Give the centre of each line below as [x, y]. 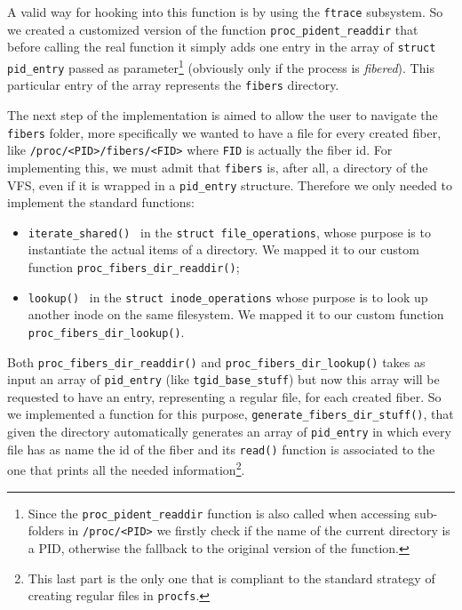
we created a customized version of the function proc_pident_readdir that [213, 29]
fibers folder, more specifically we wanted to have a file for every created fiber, [224, 132]
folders [46, 530]
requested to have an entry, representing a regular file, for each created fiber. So [224, 396]
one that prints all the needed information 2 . [126, 469]
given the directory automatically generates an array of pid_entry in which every [229, 432]
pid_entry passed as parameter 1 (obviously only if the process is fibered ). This [221, 66]
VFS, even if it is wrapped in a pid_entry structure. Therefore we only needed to [230, 185]
